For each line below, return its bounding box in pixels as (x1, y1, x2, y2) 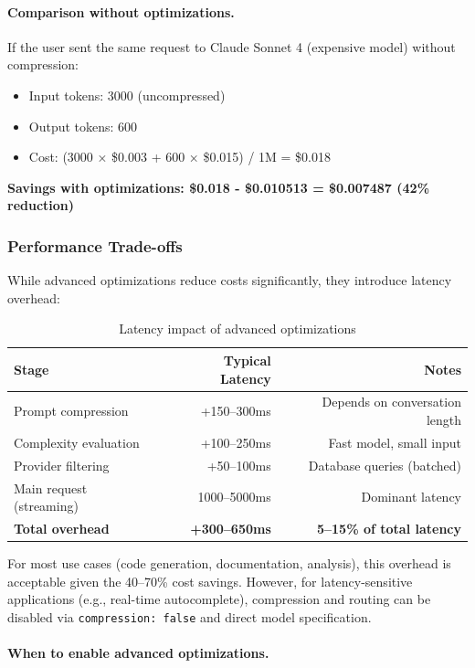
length (426, 409, 461, 429)
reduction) (7, 196, 75, 215)
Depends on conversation (322, 392, 461, 411)
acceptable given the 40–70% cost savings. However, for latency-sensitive (7, 571, 413, 590)
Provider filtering (14, 455, 110, 474)
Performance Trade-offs (7, 234, 183, 257)
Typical (223, 350, 271, 369)
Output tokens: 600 (28, 116, 138, 135)
